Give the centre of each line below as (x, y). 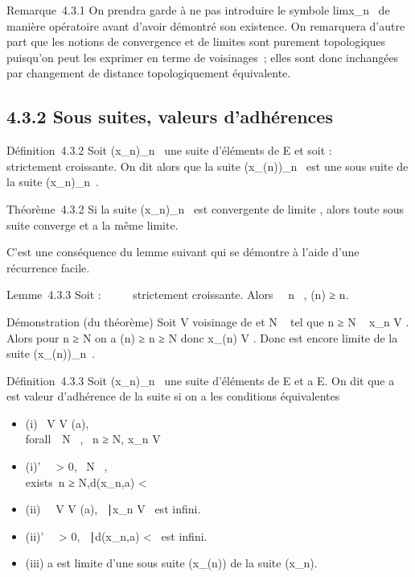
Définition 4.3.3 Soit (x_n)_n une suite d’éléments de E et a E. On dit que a (201, 380)
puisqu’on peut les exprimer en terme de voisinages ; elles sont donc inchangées (203, 57)
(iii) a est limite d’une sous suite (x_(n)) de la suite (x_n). (171, 563)
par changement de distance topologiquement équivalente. (149, 73)
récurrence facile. (48, 267)
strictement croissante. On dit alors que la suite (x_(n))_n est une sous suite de (207, 166)
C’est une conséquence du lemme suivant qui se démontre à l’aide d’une (183, 252)
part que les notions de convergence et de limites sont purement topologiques (196, 42)
